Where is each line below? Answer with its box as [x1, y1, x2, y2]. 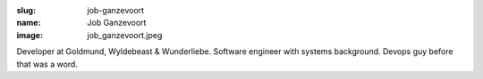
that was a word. [16, 59, 78, 69]
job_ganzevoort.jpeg [87, 29, 163, 40]
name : [16, 18, 41, 28]
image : [16, 29, 44, 40]
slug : [16, 5, 36, 15]
